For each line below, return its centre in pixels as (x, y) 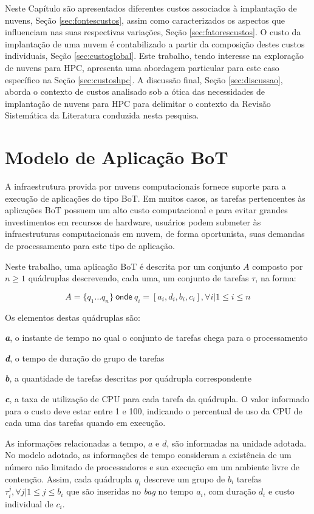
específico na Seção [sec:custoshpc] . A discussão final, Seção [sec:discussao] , (144, 79)
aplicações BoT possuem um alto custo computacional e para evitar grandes (146, 210)
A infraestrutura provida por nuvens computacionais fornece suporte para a (145, 186)
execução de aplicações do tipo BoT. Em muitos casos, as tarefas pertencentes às (155, 198)
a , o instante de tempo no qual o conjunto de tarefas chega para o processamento (156, 338)
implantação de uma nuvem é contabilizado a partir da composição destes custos (155, 43)
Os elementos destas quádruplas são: (73, 317)
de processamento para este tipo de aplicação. (90, 246)
